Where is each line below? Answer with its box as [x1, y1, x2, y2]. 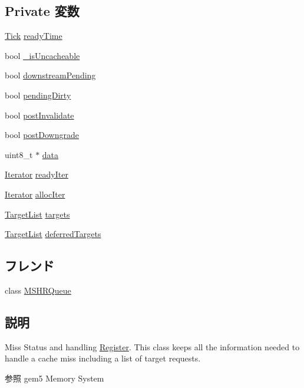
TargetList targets [5, 208, 70, 220]
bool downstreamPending [5, 69, 96, 81]
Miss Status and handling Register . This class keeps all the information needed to [5, 340, 300, 353]
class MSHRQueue [5, 284, 71, 296]
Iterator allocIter [5, 188, 65, 200]
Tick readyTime [5, 29, 62, 42]
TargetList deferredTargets [5, 228, 101, 240]
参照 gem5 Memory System [5, 371, 104, 384]
